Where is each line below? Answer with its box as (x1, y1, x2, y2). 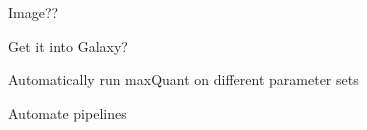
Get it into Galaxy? (8, 35, 128, 56)
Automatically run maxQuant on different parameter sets (8, 69, 359, 90)
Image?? (8, 2, 59, 22)
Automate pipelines (8, 102, 127, 123)
